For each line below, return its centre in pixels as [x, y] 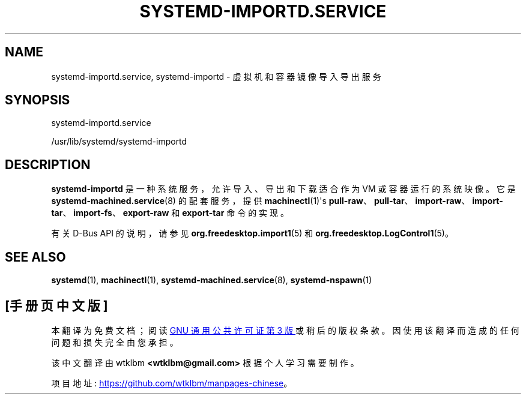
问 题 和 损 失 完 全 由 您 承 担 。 [115, 342]
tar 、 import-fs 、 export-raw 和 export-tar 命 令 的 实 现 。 [170, 213]
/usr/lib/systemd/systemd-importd [119, 142]
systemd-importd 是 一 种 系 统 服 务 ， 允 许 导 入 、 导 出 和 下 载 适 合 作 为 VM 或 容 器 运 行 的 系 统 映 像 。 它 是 [283, 189]
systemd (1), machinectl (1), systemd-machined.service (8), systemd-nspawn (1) [212, 280]
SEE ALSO [35, 257]
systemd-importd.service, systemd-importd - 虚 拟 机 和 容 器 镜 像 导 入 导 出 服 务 [216, 76]
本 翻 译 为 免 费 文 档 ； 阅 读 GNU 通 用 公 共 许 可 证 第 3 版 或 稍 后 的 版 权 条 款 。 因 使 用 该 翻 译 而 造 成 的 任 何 [285, 330]
